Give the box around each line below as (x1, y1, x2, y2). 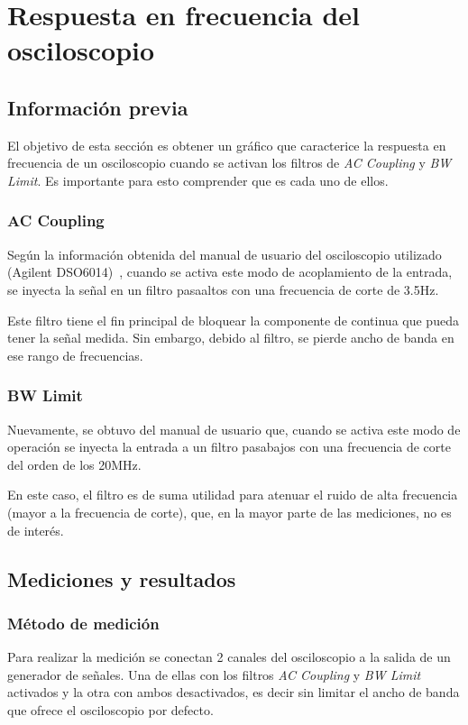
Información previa (7, 93, 188, 121)
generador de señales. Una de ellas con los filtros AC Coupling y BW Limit (7, 665, 421, 684)
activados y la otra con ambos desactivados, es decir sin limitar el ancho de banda (7, 683, 460, 702)
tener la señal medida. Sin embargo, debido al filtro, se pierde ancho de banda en (7, 328, 454, 347)
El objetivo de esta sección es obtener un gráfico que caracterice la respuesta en (7, 135, 446, 154)
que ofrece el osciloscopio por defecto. (7, 700, 214, 719)
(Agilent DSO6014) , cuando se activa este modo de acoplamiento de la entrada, (7, 262, 453, 281)
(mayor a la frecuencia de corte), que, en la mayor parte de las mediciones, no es (7, 502, 452, 521)
